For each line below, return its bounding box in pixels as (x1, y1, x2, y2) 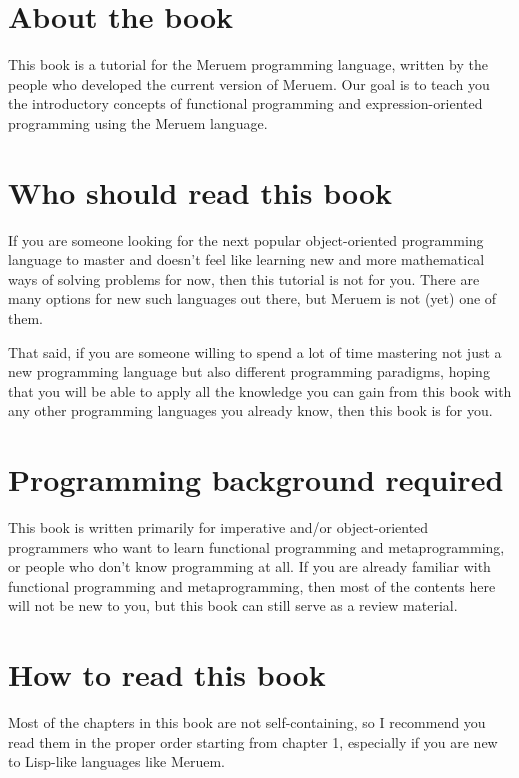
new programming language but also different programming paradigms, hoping (8, 361, 490, 382)
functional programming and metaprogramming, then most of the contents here (8, 575, 496, 596)
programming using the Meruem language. (8, 112, 268, 133)
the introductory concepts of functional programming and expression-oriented (8, 93, 483, 114)
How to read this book (8, 654, 326, 695)
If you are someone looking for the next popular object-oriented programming (8, 229, 484, 250)
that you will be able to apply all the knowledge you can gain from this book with (8, 380, 512, 401)
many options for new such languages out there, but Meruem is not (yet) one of (8, 288, 497, 309)
